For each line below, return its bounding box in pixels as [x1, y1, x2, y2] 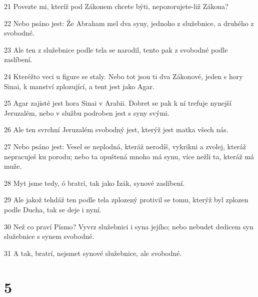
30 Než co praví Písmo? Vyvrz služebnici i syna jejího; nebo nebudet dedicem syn [4, 221, 253, 231]
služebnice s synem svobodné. [4, 231, 94, 241]
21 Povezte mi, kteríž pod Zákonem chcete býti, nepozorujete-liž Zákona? [4, 1, 228, 11]
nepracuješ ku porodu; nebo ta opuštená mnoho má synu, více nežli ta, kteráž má [4, 151, 254, 161]
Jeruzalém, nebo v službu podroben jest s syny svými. [4, 107, 169, 118]
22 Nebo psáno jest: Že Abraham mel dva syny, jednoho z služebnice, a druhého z [4, 18, 254, 28]
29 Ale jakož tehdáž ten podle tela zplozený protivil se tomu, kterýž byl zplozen [4, 194, 248, 205]
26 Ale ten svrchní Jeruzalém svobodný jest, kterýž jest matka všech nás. [4, 124, 228, 135]
